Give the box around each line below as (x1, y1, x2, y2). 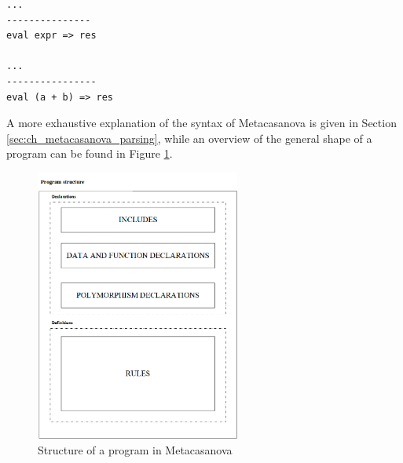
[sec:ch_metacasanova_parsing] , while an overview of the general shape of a (6, 129, 372, 146)
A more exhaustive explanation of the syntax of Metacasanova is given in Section (6, 115, 397, 131)
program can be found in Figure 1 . (6, 145, 173, 162)
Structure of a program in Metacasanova (38, 441, 233, 458)
